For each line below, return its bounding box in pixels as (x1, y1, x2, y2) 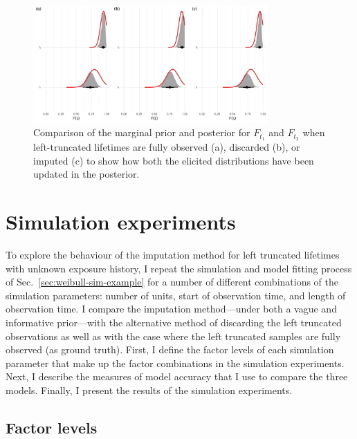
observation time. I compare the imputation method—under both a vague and (6, 301, 337, 316)
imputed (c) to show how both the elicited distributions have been (33, 153, 314, 167)
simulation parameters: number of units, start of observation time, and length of (6, 288, 346, 302)
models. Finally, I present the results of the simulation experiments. (6, 382, 293, 397)
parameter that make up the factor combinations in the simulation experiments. (6, 355, 345, 370)
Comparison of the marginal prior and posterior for (33, 125, 250, 140)
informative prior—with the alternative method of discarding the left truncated (6, 315, 342, 329)
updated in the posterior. (33, 167, 140, 181)
